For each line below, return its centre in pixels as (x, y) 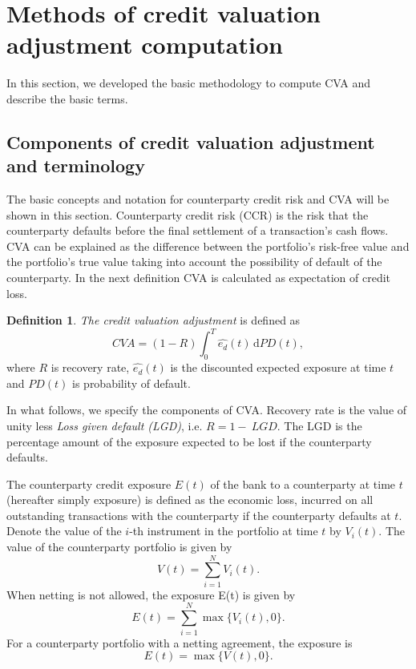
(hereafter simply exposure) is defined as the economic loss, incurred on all (190, 500)
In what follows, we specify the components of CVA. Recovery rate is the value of (207, 410)
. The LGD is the (319, 425)
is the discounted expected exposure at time (278, 367)
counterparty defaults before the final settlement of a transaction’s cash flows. (198, 230)
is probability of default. (131, 383)
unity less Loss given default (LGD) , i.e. (105, 425)
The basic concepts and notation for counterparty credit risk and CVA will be (198, 199)
